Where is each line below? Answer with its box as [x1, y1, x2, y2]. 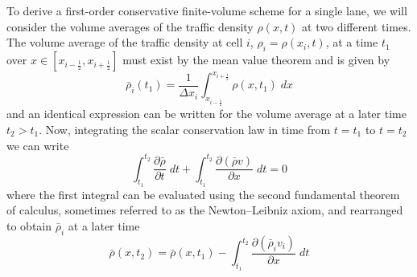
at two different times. [302, 18, 411, 35]
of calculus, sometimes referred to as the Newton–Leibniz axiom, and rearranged [6, 202, 403, 218]
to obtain [6, 217, 52, 234]
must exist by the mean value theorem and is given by [122, 51, 390, 67]
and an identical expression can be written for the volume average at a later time [6, 105, 407, 122]
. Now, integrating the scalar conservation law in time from [39, 120, 331, 137]
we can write [6, 136, 69, 153]
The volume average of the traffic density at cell [6, 34, 243, 51]
